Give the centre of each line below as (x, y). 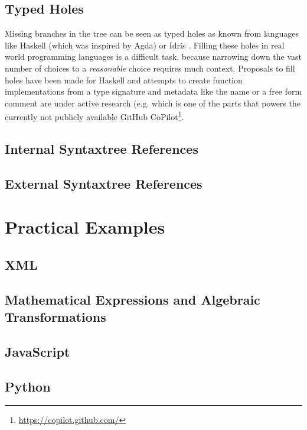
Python (28, 386)
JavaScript (37, 351)
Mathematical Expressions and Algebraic (133, 299)
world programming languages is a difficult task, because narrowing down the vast (153, 56)
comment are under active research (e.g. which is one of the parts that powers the (153, 103)
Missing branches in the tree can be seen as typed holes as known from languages (152, 33)
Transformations (55, 317)
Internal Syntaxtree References (102, 148)
